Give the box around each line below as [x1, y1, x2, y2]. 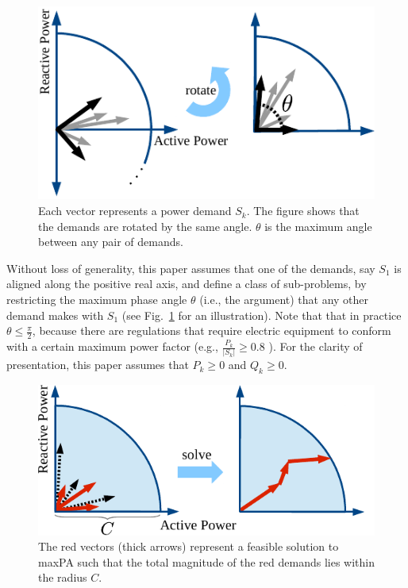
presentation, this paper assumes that [6, 356, 189, 373]
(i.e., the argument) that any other [199, 291, 369, 308]
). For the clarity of [268, 338, 363, 355]
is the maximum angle [264, 217, 372, 234]
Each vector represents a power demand [38, 202, 232, 219]
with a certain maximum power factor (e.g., [6, 338, 218, 355]
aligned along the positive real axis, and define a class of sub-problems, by [6, 275, 367, 292]
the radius [38, 569, 87, 586]
